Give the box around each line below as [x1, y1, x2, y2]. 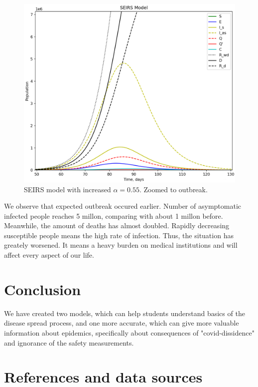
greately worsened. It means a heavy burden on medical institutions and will [4, 240, 238, 250]
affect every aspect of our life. [4, 250, 94, 260]
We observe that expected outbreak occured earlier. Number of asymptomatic [4, 201, 241, 211]
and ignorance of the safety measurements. [4, 337, 134, 348]
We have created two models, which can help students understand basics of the [4, 308, 245, 318]
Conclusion [4, 279, 81, 299]
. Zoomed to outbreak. [139, 184, 208, 194]
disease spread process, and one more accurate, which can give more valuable [4, 318, 239, 328]
